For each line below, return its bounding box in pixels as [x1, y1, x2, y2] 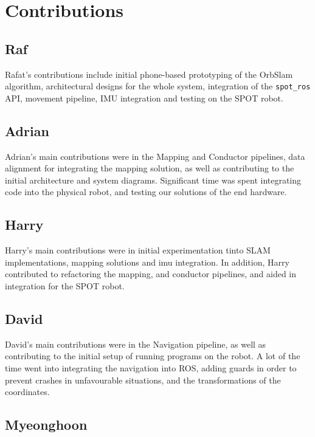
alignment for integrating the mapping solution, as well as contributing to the [5, 162, 294, 174]
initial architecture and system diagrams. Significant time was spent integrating [5, 173, 302, 186]
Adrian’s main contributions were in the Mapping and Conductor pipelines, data [5, 150, 305, 162]
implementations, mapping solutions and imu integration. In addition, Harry [5, 255, 289, 268]
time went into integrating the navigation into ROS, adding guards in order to [5, 361, 297, 374]
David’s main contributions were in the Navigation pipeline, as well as [5, 337, 266, 350]
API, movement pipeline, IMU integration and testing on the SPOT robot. [5, 91, 283, 104]
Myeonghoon [5, 415, 88, 434]
